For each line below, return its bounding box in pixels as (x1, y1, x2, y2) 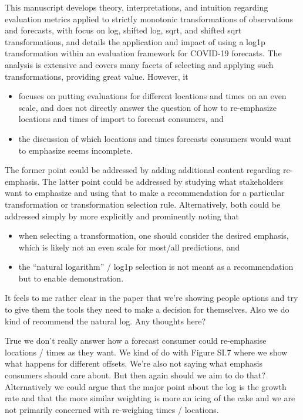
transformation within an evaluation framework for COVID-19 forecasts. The (5, 47, 282, 59)
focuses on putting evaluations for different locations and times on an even (18, 90, 287, 102)
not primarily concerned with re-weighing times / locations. (5, 403, 219, 415)
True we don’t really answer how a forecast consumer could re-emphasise (5, 334, 267, 347)
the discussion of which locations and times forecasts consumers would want (18, 132, 292, 144)
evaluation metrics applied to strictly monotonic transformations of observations (5, 12, 294, 25)
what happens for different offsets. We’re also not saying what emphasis (5, 357, 262, 370)
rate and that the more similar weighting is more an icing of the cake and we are (5, 392, 295, 404)
